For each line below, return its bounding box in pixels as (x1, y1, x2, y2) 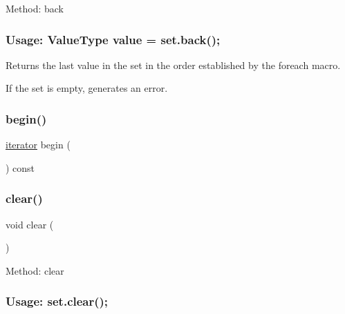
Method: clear (6, 263, 64, 277)
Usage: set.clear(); (6, 293, 109, 310)
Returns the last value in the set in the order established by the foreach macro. (6, 57, 341, 72)
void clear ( (6, 217, 54, 231)
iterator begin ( (6, 137, 71, 152)
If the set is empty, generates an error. (6, 81, 168, 95)
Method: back (6, 1, 64, 15)
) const (6, 160, 35, 175)
